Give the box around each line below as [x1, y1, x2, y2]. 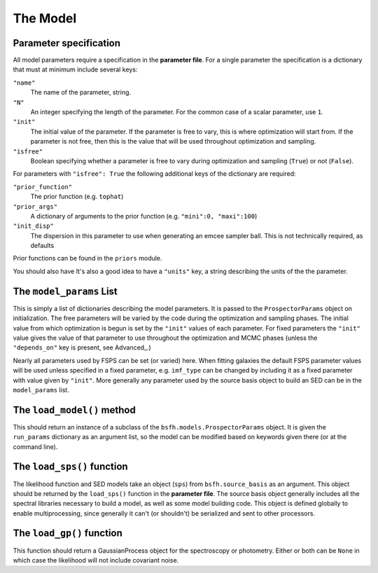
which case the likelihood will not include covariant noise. [13, 555, 179, 564]
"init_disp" [13, 222, 54, 230]
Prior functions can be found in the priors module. [13, 254, 162, 263]
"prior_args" [13, 202, 58, 210]
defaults [30, 242, 55, 250]
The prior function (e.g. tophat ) [30, 193, 124, 201]
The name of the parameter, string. [30, 88, 132, 97]
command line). [13, 442, 58, 451]
